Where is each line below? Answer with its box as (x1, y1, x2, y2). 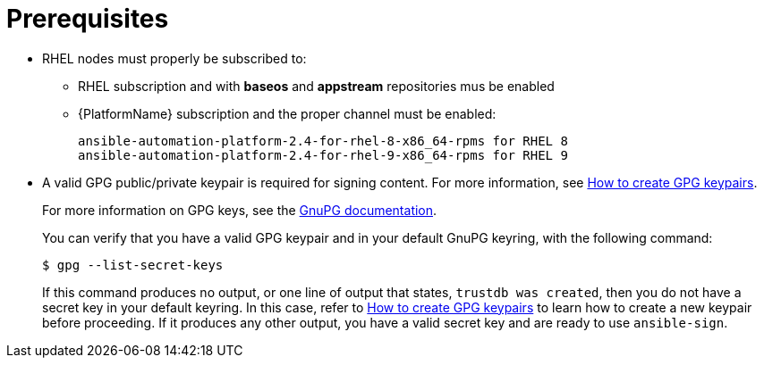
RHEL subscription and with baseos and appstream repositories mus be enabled (78, 78, 555, 94)
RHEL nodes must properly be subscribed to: (42, 50, 307, 66)
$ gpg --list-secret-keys (42, 257, 224, 272)
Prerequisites (6, 4, 169, 34)
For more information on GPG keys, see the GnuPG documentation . (42, 202, 437, 218)
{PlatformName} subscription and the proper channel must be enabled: (78, 105, 497, 121)
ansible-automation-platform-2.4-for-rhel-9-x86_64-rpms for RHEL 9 (78, 147, 568, 162)
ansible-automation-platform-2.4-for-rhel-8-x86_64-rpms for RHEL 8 (78, 133, 568, 148)
